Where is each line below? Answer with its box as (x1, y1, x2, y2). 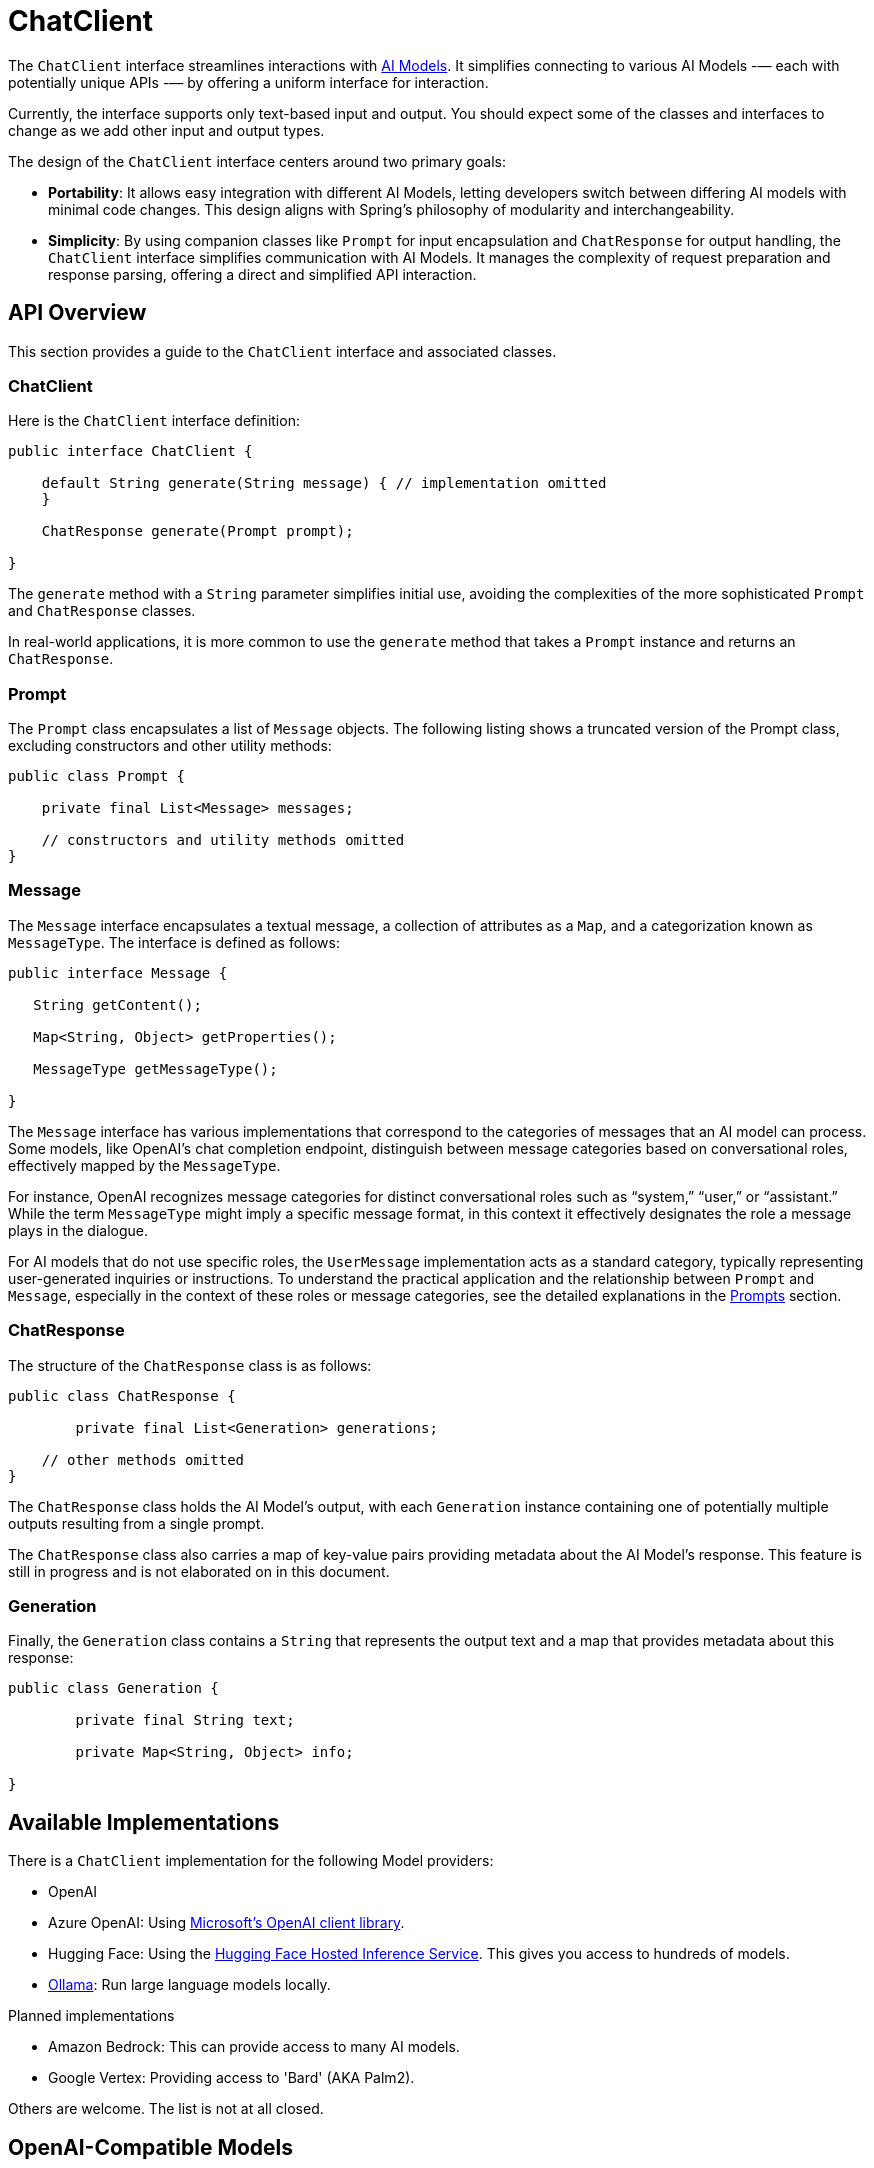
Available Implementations (8, 1809, 280, 1835)
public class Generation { (8, 1680, 219, 1697)
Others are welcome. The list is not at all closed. (8, 2100, 324, 2118)
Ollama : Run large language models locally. (48, 1976, 331, 1994)
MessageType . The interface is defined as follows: (8, 933, 340, 951)
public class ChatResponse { (8, 1387, 236, 1404)
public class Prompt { (8, 768, 186, 785)
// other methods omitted (41, 1451, 245, 1468)
